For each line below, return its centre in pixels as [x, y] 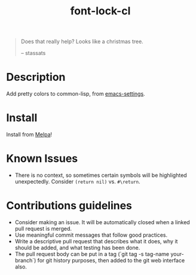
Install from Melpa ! [29, 135]
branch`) [25, 260]
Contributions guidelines [69, 206]
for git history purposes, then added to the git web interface [111, 260]
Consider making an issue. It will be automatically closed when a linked [102, 222]
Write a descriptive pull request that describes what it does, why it [96, 241]
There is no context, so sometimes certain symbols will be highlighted [101, 175]
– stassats [33, 53]
